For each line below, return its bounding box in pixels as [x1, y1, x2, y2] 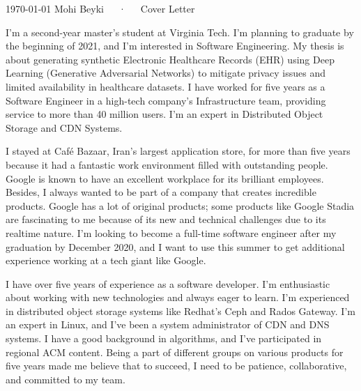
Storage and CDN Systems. [6, 120, 123, 135]
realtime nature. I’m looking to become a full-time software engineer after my [6, 225, 337, 240]
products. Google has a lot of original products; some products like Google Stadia [6, 198, 355, 213]
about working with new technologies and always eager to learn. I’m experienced [6, 290, 350, 305]
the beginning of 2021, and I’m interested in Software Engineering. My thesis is [6, 38, 344, 53]
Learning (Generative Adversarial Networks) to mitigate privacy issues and [6, 66, 326, 80]
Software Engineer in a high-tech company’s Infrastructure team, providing [6, 93, 326, 107]
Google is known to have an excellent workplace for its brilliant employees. [6, 171, 324, 185]
